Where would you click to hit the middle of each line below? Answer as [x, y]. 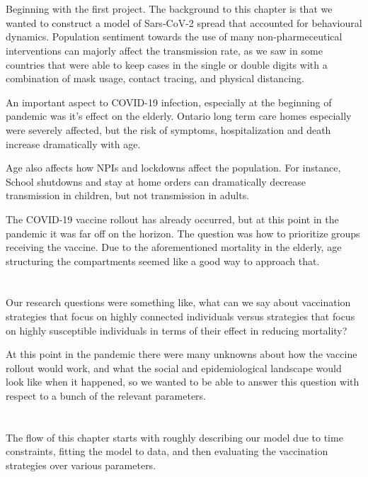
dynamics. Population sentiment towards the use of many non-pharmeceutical [174, 37]
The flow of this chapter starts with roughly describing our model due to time [174, 437]
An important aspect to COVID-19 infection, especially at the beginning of [169, 102]
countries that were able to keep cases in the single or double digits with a [167, 64]
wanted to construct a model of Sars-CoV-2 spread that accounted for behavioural [184, 22]
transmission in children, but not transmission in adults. [128, 195]
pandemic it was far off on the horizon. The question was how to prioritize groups [183, 233]
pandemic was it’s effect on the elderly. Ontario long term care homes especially [179, 116]
